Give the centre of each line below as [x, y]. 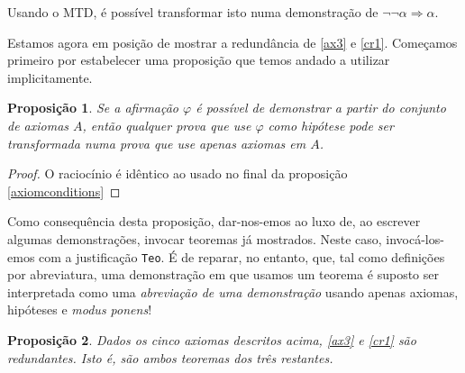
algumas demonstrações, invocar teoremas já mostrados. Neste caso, [195, 238]
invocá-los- [415, 238]
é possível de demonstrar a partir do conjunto [321, 108]
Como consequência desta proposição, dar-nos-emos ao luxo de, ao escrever [214, 221]
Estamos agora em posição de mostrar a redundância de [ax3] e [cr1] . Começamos [232, 42]
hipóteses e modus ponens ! [80, 309]
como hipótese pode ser [331, 125]
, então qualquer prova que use [167, 125]
